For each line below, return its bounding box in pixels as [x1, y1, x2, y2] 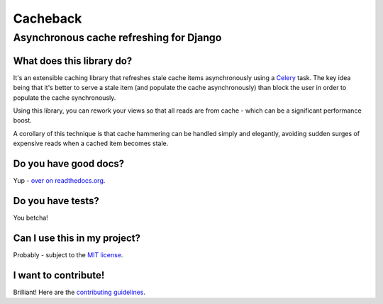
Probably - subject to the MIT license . [13, 250, 123, 259]
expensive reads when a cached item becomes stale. [13, 139, 169, 148]
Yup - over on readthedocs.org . [13, 176, 106, 184]
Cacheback [13, 11, 82, 26]
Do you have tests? [13, 195, 99, 207]
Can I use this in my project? [13, 232, 141, 244]
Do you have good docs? [13, 157, 125, 169]
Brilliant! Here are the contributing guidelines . [13, 288, 145, 296]
